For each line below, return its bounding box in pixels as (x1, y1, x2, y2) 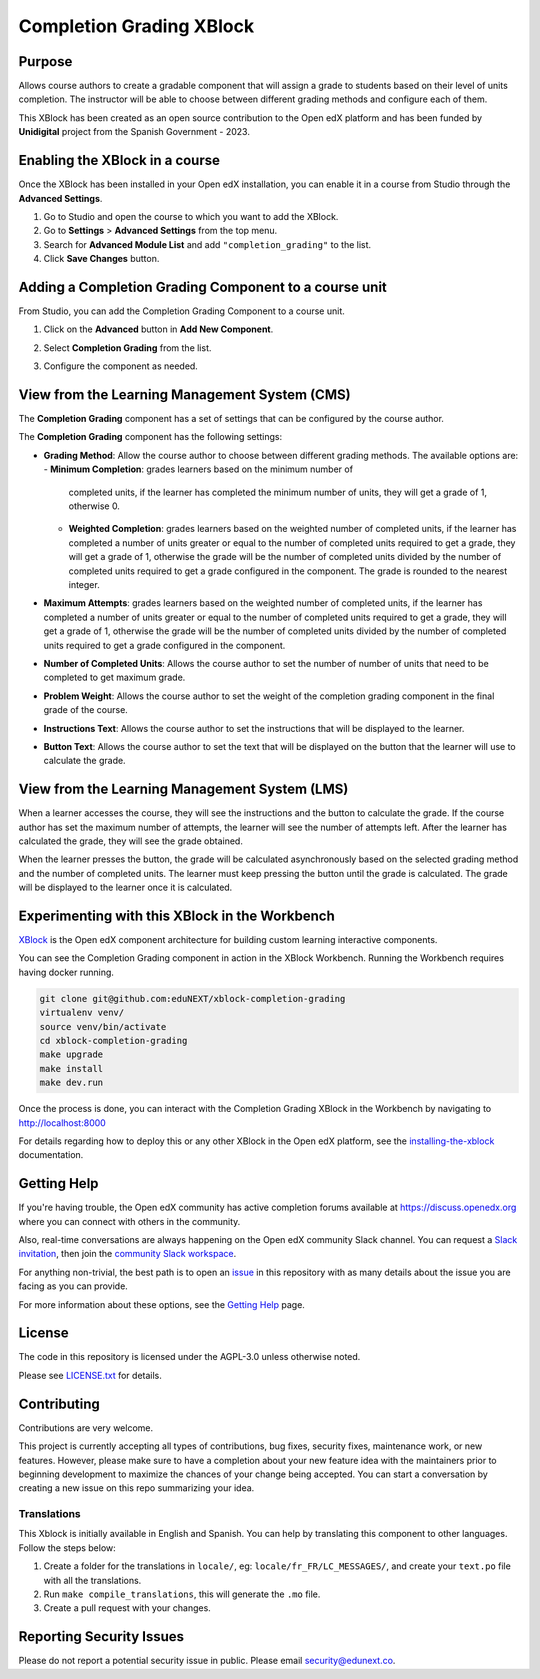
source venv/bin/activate (39, 1021, 167, 1032)
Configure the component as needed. (43, 360, 199, 372)
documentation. (18, 1149, 84, 1161)
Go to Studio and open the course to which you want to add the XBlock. (43, 210, 339, 222)
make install (39, 1063, 104, 1074)
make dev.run (39, 1077, 104, 1089)
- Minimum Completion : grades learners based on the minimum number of (43, 463, 354, 475)
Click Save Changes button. (43, 253, 160, 265)
